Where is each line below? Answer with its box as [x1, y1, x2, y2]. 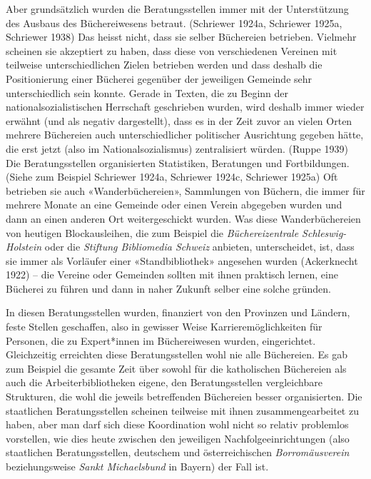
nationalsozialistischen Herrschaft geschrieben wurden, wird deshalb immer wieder [6, 99, 365, 114]
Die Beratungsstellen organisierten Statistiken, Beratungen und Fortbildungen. [6, 155, 350, 170]
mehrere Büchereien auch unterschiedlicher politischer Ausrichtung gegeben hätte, [6, 127, 364, 142]
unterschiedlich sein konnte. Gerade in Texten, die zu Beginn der [6, 85, 289, 100]
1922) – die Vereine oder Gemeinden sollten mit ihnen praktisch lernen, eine [6, 267, 338, 282]
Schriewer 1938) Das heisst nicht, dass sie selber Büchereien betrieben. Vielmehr [6, 29, 357, 44]
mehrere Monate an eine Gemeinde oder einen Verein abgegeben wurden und [6, 197, 342, 212]
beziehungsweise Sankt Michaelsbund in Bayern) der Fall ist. [6, 459, 269, 473]
